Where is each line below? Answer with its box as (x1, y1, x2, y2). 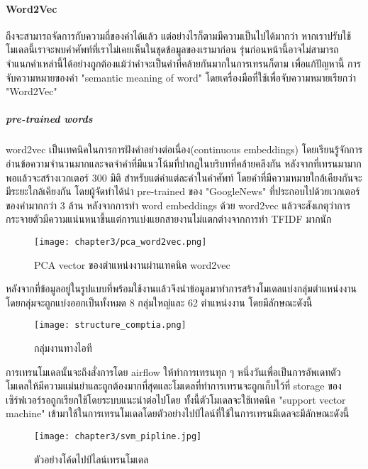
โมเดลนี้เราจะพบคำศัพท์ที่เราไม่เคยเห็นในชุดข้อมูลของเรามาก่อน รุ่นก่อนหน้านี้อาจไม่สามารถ (6, 42, 339, 57)
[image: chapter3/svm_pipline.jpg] (34, 431, 202, 441)
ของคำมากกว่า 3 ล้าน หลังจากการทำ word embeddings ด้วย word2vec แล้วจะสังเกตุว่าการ (6, 197, 351, 212)
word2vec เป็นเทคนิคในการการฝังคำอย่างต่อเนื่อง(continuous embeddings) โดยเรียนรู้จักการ (6, 142, 363, 157)
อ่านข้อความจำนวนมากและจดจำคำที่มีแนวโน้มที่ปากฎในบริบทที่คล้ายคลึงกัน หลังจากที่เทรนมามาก (6, 155, 362, 170)
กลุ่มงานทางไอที (34, 340, 92, 355)
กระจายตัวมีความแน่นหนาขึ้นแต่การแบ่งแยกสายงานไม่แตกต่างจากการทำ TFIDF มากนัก (6, 211, 332, 226)
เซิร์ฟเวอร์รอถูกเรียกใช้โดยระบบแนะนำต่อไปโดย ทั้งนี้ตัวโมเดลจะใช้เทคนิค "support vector (6, 392, 346, 407)
